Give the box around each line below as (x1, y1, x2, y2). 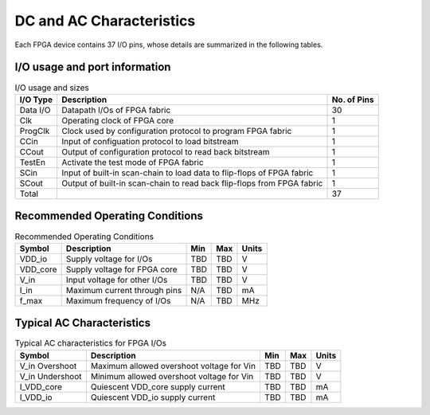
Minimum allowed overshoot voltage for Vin (90, 370, 254, 382)
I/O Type (19, 94, 53, 105)
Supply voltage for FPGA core (65, 264, 178, 275)
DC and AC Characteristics (14, 12, 196, 29)
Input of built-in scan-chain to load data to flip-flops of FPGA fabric (61, 167, 314, 178)
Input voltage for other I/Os (65, 274, 168, 285)
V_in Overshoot (19, 360, 77, 371)
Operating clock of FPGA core (61, 115, 174, 126)
